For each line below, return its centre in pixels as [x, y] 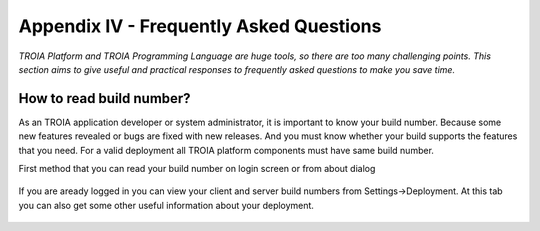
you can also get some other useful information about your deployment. [166, 205]
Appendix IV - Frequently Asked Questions [200, 26]
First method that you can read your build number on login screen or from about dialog [197, 169]
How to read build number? [104, 98]
